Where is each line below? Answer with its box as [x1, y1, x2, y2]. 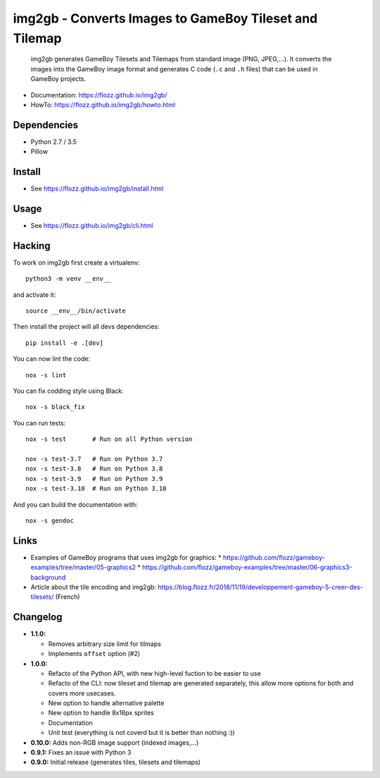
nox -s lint [25, 371, 67, 379]
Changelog [13, 611, 63, 624]
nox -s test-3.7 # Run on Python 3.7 [25, 455, 163, 463]
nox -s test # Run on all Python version [25, 435, 193, 444]
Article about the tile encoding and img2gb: [30, 583, 156, 592]
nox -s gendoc [25, 516, 74, 525]
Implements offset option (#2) [48, 650, 141, 658]
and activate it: [13, 290, 56, 299]
